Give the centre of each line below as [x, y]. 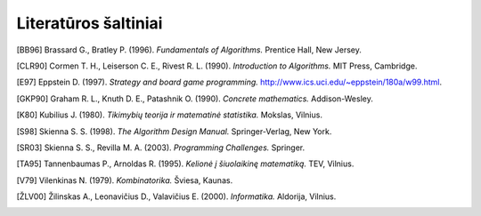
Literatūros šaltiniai [90, 23]
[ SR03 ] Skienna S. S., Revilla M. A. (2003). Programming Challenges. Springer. [161, 148]
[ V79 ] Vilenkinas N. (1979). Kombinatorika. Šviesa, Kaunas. [125, 180]
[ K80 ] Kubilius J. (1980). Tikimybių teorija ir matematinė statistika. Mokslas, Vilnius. [169, 115]
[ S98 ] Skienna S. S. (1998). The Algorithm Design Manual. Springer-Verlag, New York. [174, 131]
